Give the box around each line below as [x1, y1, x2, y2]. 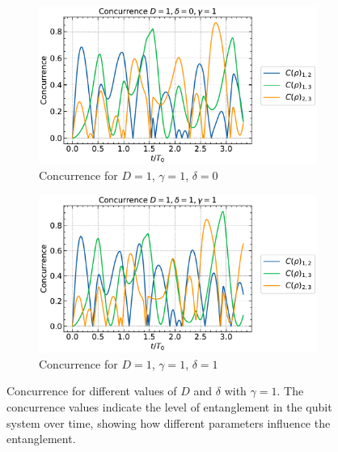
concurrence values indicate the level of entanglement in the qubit [6, 398, 332, 415]
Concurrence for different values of [6, 382, 177, 399]
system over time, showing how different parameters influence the [6, 414, 331, 431]
